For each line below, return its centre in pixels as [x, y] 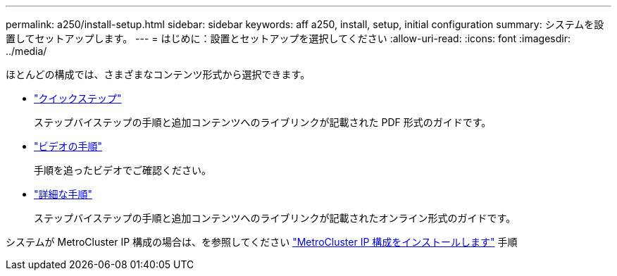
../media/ [26, 51]
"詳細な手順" [63, 194]
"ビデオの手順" [68, 146]
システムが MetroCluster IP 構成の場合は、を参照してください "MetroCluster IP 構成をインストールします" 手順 [262, 242]
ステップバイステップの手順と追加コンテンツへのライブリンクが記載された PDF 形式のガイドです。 [263, 122]
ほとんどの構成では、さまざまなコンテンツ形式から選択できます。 [158, 74]
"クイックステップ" [78, 98]
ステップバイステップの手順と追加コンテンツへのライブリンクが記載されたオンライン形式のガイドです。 [275, 218]
